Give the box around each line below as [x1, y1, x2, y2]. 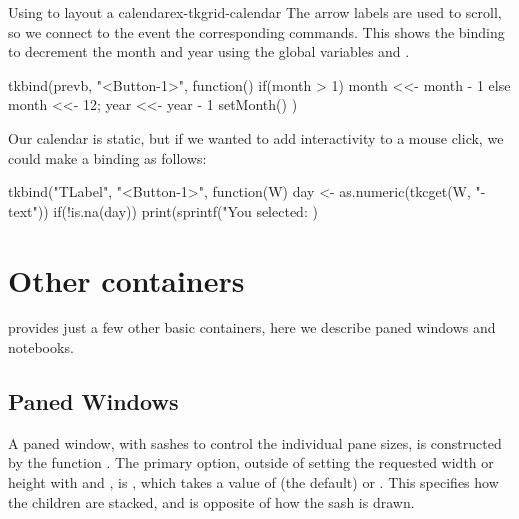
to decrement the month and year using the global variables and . [8, 41, 410, 62]
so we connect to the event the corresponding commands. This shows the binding [8, 21, 505, 42]
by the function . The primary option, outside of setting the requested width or [8, 452, 494, 473]
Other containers [8, 259, 245, 300]
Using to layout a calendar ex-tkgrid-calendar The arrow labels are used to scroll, [8, 2, 502, 22]
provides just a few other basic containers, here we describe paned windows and [8, 317, 496, 338]
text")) [8, 200, 49, 221]
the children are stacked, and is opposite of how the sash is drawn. [8, 491, 415, 512]
